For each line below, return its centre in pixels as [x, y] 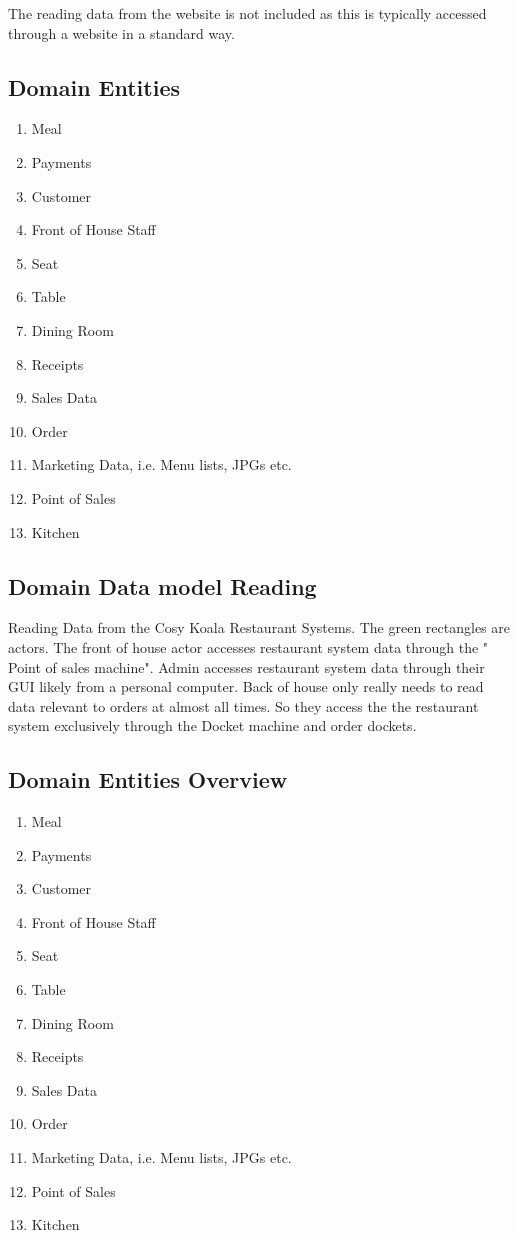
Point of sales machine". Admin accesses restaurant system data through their [246, 666]
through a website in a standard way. [121, 32]
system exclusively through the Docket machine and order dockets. [212, 725]
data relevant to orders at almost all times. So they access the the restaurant [243, 705]
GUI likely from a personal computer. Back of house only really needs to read [246, 686]
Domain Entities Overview [148, 779]
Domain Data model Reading [162, 585]
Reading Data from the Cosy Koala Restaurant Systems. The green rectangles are [259, 627]
